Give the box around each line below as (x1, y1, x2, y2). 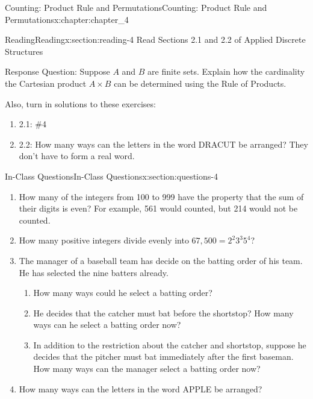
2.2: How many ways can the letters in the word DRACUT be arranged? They (19, 137, 308, 150)
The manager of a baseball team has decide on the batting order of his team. (19, 254, 303, 266)
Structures (5, 45, 43, 57)
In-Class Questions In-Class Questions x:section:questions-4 (5, 169, 218, 182)
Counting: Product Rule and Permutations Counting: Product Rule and (5, 1, 267, 13)
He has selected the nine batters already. (19, 266, 169, 278)
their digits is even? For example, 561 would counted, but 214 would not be (19, 202, 298, 215)
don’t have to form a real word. (19, 149, 135, 162)
